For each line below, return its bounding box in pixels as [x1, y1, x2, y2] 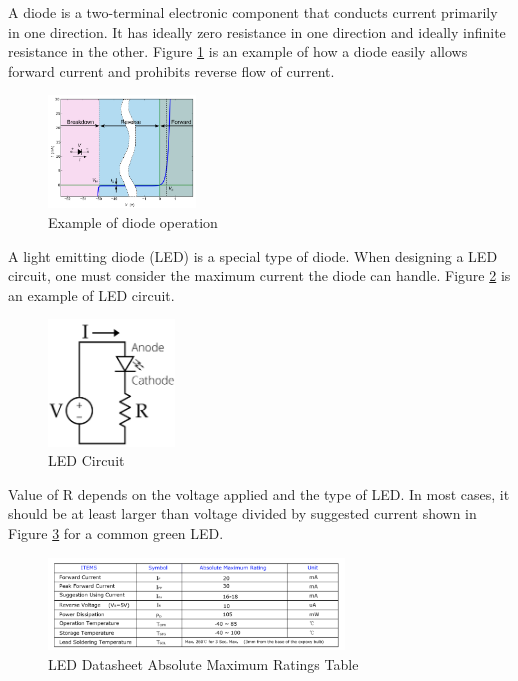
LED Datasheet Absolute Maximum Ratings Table [48, 653, 359, 674]
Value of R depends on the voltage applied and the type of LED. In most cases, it [8, 483, 510, 504]
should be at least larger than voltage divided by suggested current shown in [8, 503, 477, 524]
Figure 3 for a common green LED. [8, 522, 224, 543]
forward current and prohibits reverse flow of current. [8, 60, 335, 81]
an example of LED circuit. [8, 284, 175, 305]
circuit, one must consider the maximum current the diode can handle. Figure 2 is [8, 265, 511, 286]
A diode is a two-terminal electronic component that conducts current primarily [8, 2, 498, 22]
